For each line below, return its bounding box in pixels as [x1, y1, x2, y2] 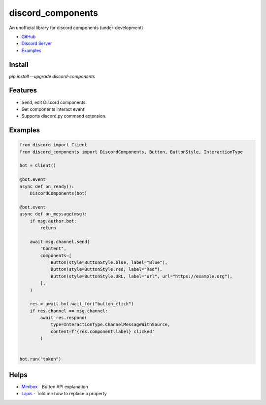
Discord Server [21, 40, 52, 46]
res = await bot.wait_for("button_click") [30, 301, 134, 307]
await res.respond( [40, 315, 87, 321]
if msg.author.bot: [30, 218, 77, 224]
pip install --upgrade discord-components [9, 73, 95, 79]
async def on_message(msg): [19, 211, 87, 217]
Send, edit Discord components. [21, 99, 87, 105]
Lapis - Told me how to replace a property [21, 391, 107, 397]
